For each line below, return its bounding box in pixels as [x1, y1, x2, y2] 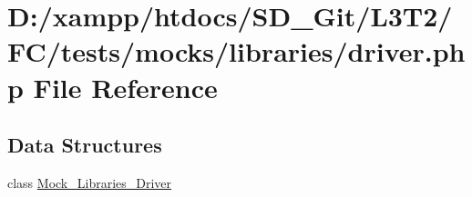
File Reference [33, 68, 218, 105]
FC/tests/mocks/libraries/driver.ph [7, 33, 466, 70]
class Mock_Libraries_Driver [7, 172, 172, 192]
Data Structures [7, 131, 162, 159]
